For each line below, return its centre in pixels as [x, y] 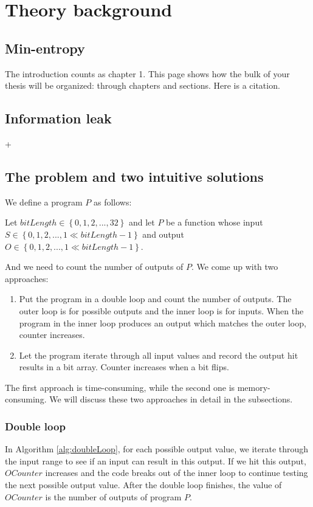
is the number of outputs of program [113, 496]
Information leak [58, 118]
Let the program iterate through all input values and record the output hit [159, 355]
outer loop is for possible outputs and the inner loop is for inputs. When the [161, 310]
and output [163, 234]
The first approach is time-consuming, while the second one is [120, 387]
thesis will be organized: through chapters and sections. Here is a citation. [143, 85]
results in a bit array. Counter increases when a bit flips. [124, 367]
